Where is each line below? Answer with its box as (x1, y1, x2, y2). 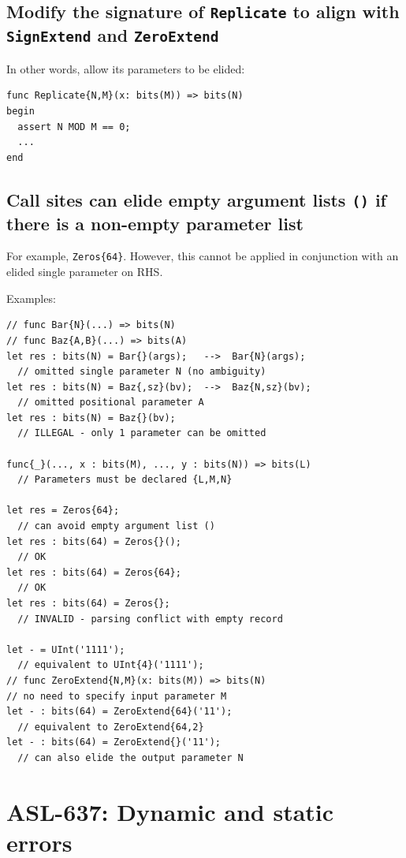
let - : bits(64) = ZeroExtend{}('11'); (6, 737, 222, 748)
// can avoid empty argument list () (17, 520, 215, 532)
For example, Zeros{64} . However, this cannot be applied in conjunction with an (6, 248, 399, 264)
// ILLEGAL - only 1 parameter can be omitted (17, 427, 266, 439)
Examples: (6, 289, 56, 306)
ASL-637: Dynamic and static (6, 795, 334, 827)
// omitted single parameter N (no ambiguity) (17, 366, 266, 378)
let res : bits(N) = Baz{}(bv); (6, 412, 176, 423)
